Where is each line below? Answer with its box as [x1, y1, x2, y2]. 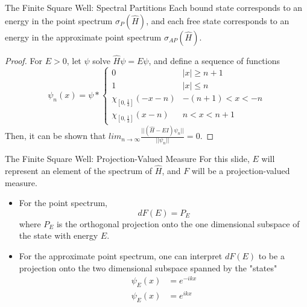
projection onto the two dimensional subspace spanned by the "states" [19, 261, 277, 274]
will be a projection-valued [191, 164, 290, 177]
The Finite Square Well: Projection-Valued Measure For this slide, [5, 152, 250, 165]
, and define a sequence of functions [148, 54, 280, 66]
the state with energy [19, 229, 98, 242]
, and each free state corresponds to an [146, 14, 290, 27]
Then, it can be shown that [5, 129, 106, 142]
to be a [258, 250, 285, 262]
